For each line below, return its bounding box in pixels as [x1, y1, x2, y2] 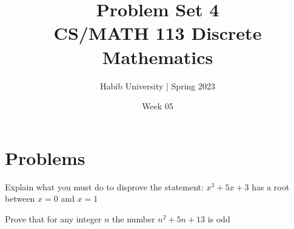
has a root [252, 180, 290, 193]
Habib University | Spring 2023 [100, 79, 215, 92]
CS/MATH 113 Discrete [53, 21, 262, 45]
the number [112, 212, 155, 225]
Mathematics [102, 44, 213, 69]
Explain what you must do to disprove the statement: [5, 180, 204, 193]
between [5, 192, 35, 205]
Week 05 [142, 100, 173, 112]
